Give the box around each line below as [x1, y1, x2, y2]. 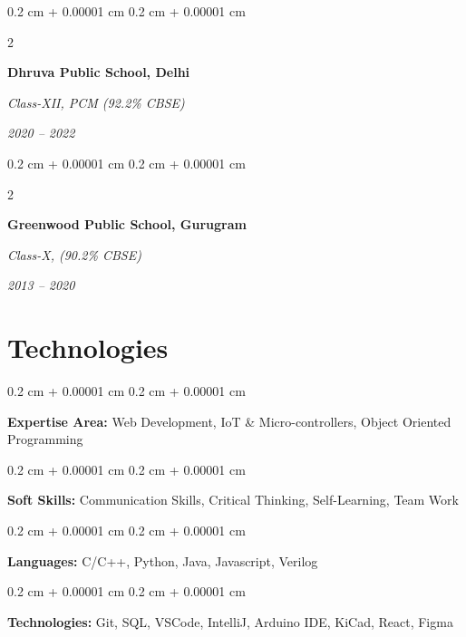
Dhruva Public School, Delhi [7, 63, 190, 82]
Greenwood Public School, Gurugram [7, 215, 247, 234]
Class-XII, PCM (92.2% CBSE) [7, 92, 185, 111]
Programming [7, 429, 83, 449]
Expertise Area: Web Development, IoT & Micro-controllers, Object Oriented [7, 411, 451, 430]
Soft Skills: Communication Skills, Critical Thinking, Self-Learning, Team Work [7, 490, 459, 509]
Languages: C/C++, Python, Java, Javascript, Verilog [7, 551, 318, 570]
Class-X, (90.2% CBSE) [7, 245, 141, 264]
